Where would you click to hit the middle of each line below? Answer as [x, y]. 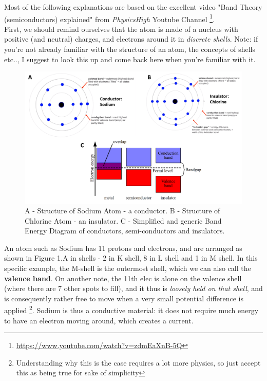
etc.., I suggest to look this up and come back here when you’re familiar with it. [130, 59]
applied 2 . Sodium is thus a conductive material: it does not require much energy [131, 310]
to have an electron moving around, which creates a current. [99, 320]
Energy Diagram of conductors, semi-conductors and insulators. [125, 231]
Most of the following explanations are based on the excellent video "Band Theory [133, 7]
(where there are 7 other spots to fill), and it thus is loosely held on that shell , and [133, 288]
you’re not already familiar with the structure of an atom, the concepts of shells [130, 49]
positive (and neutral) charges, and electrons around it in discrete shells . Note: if [131, 39]
